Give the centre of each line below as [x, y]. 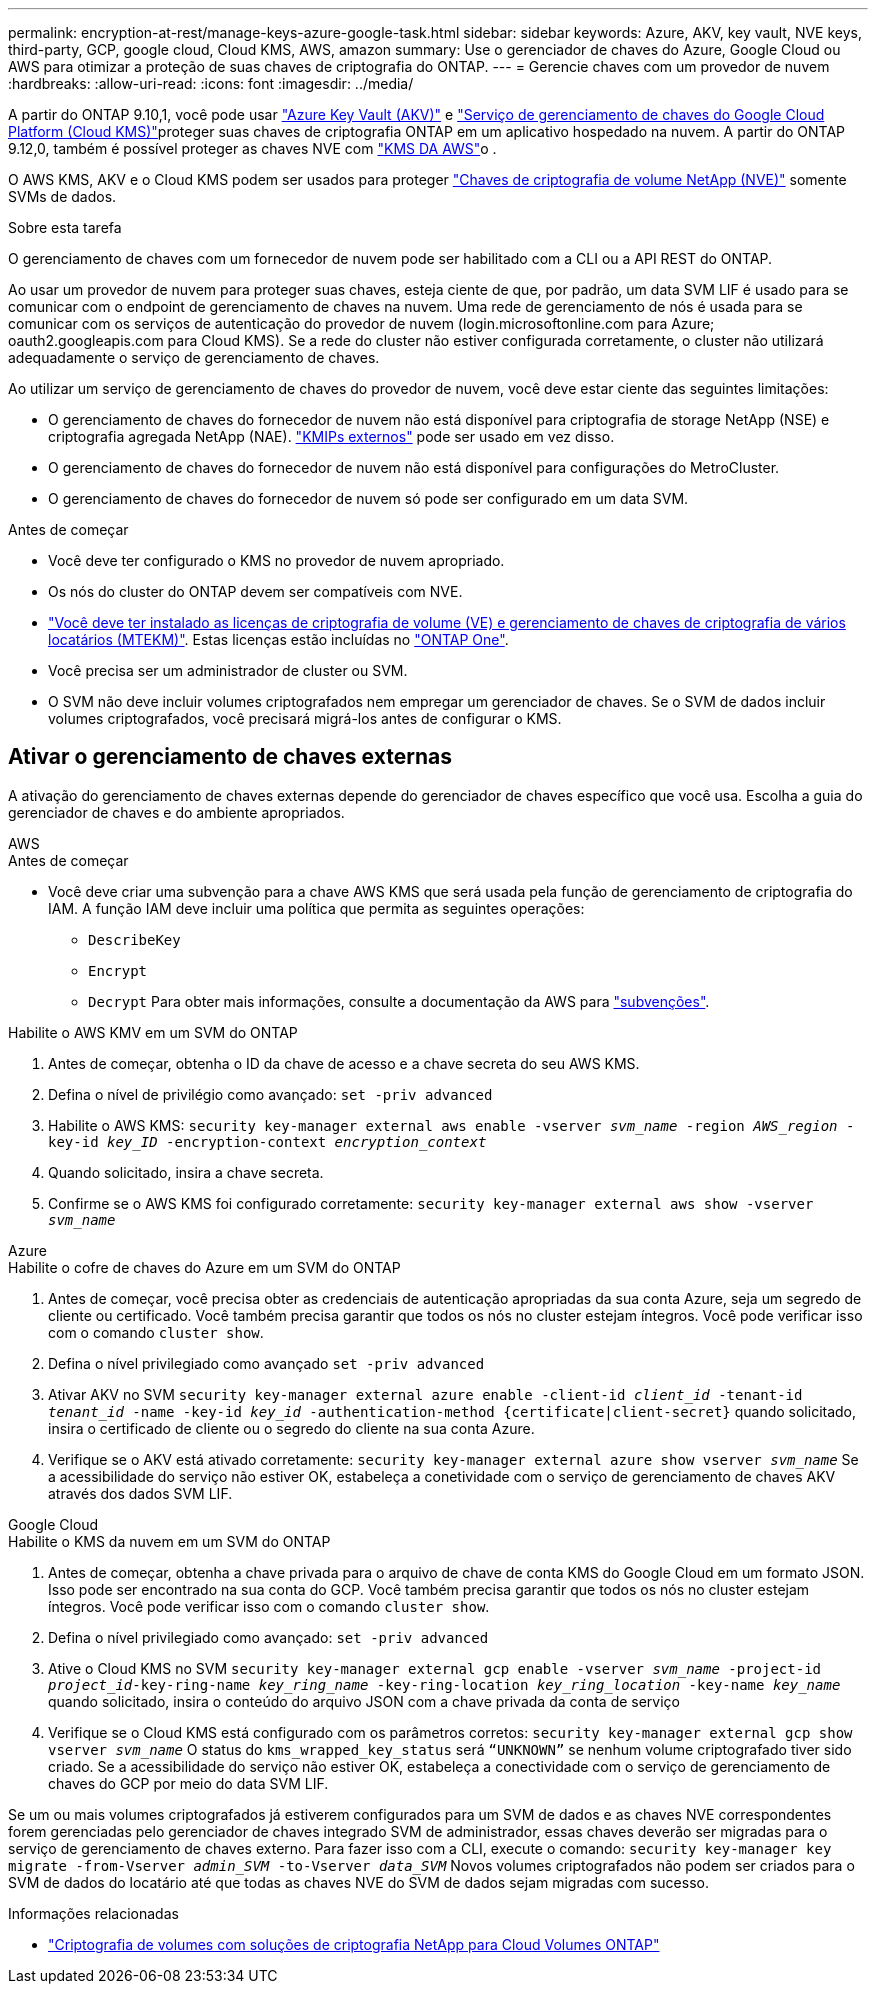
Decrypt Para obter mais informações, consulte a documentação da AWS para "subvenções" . [399, 1001]
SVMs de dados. [62, 196]
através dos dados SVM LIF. [140, 1493]
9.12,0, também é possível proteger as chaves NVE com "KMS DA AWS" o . [252, 148]
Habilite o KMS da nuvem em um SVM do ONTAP [169, 1541]
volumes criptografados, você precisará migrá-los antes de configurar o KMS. [305, 718]
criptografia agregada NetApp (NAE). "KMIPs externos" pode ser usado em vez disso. [331, 436]
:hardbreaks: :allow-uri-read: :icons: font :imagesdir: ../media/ [211, 83]
